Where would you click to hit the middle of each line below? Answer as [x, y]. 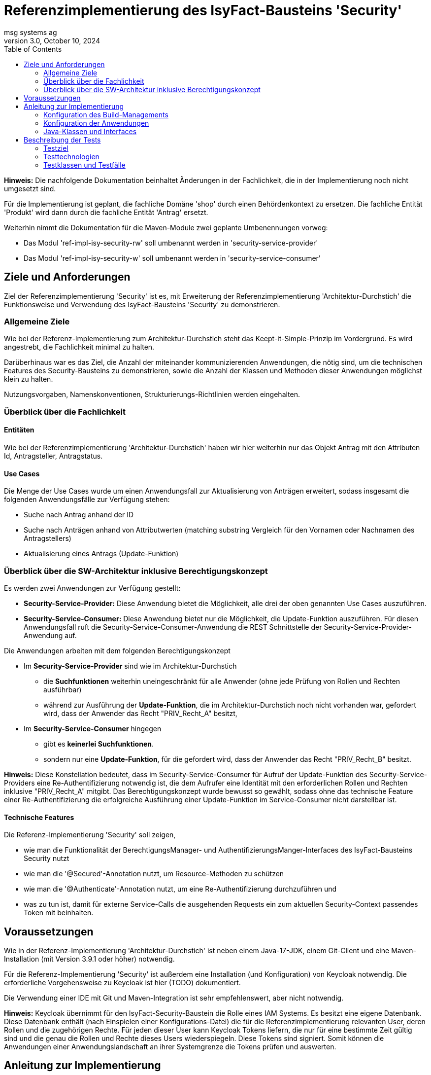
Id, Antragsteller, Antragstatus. [53, 456]
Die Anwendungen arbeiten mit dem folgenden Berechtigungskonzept [117, 650]
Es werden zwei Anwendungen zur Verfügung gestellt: [92, 588]
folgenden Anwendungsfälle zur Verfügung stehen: [87, 500]
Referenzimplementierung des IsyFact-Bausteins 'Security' [203, 10]
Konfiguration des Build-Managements [106, 114]
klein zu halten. [29, 379]
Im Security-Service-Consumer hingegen [93, 728]
